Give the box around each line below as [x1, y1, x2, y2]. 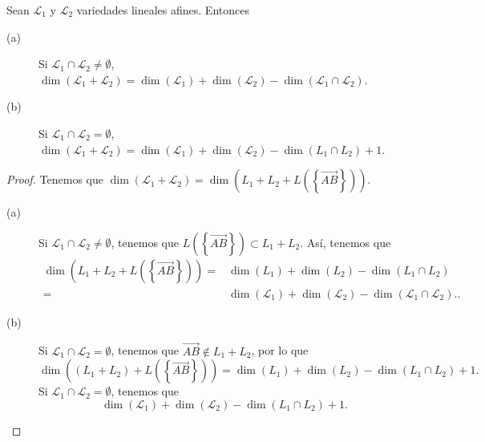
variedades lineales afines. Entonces [76, 2, 249, 18]
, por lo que [251, 342, 309, 359]
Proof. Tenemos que [6, 171, 103, 188]
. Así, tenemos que [300, 233, 391, 250]
